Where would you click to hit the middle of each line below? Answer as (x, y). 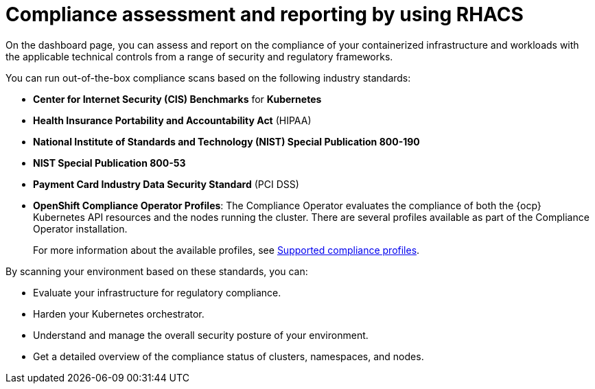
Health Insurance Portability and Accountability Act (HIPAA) (172, 120)
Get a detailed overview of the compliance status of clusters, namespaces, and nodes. (229, 356)
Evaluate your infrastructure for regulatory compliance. (157, 292)
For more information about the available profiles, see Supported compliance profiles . (226, 250)
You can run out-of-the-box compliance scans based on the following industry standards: (208, 78)
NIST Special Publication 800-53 (109, 163)
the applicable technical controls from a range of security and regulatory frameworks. (199, 56)
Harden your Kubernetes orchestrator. (119, 314)
